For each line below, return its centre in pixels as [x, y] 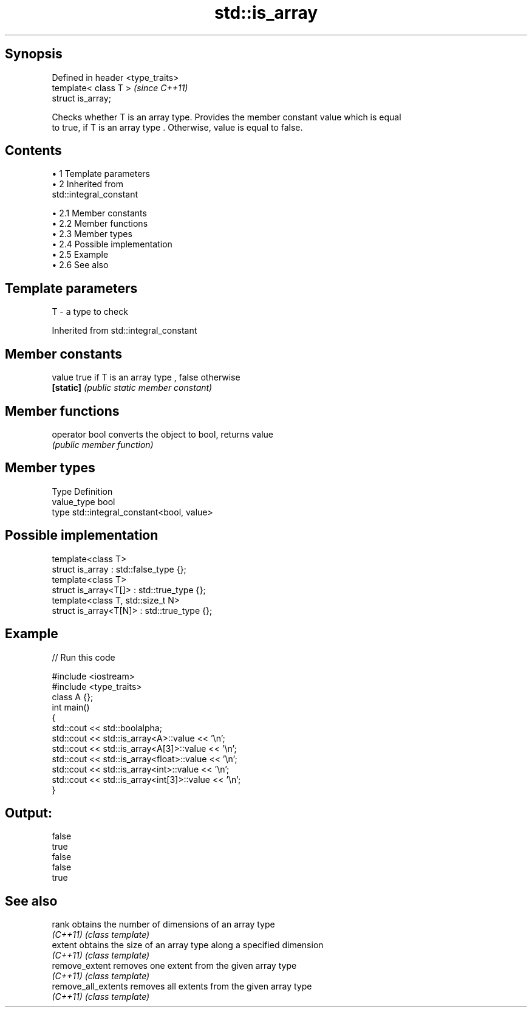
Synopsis [34, 54]
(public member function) [103, 444]
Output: [29, 813]
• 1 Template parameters [101, 174]
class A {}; [73, 697]
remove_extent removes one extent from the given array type [174, 966]
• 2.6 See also [80, 265]
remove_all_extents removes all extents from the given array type [182, 986]
